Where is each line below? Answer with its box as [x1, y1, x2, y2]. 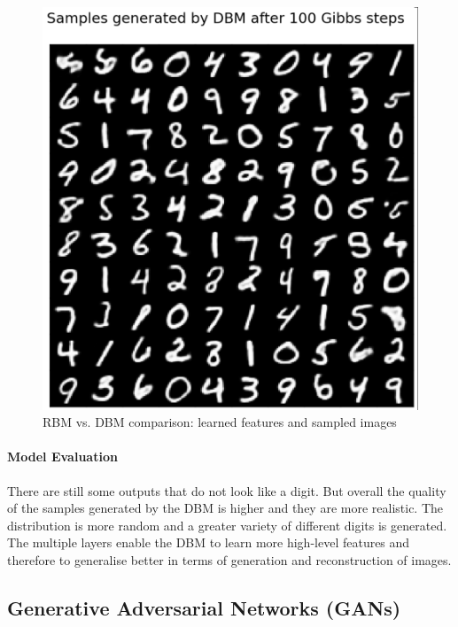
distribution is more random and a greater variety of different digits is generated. [7, 515, 447, 534]
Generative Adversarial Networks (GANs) [7, 593, 401, 621]
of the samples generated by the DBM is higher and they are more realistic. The [7, 499, 444, 517]
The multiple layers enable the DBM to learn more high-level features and [7, 533, 410, 552]
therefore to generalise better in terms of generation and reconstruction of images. [7, 550, 452, 569]
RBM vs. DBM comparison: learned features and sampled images [43, 413, 397, 431]
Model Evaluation [7, 447, 118, 466]
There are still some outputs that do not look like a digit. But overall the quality [7, 481, 446, 499]
